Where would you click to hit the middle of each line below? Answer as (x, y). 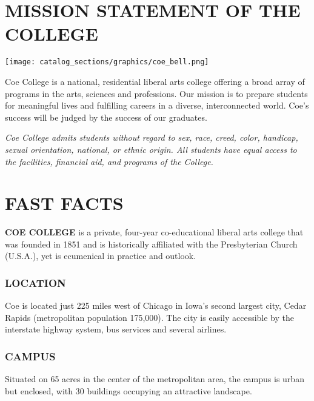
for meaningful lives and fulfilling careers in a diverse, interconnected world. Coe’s (157, 105)
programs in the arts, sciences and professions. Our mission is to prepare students (156, 93)
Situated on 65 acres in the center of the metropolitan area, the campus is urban (155, 379)
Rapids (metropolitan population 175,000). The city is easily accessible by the (150, 317)
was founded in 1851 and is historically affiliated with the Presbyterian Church (151, 244)
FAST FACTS (64, 203)
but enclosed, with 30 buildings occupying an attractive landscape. (129, 390)
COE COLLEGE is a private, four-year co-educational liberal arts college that (154, 232)
